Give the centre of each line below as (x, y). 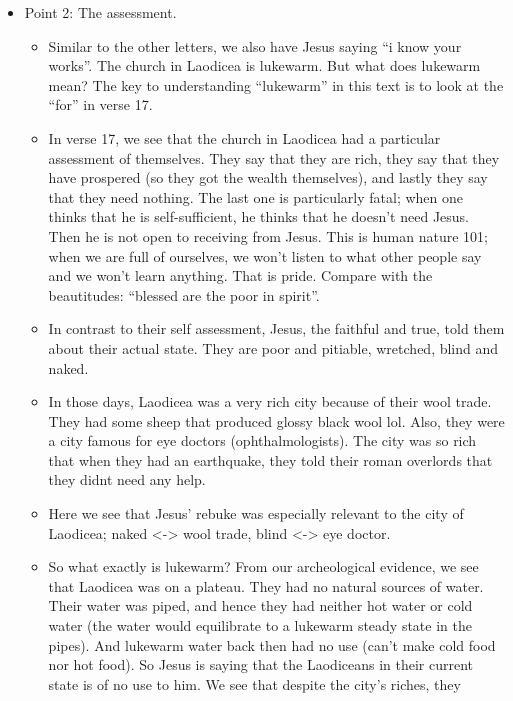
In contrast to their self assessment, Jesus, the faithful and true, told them (276, 328)
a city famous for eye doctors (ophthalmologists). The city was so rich (262, 440)
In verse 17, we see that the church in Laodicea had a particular (244, 137)
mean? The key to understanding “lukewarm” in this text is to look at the (276, 84)
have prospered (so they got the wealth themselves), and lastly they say (268, 177)
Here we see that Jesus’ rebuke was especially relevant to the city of (256, 513)
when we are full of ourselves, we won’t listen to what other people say (265, 255)
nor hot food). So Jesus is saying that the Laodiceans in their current (261, 664)
